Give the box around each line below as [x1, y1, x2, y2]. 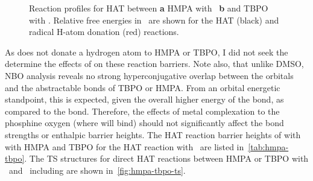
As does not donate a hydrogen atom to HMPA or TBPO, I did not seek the [5, 45, 288, 58]
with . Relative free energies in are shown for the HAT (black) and [29, 13, 279, 26]
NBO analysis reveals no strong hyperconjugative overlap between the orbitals [5, 69, 294, 81]
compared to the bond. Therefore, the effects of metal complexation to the [5, 104, 280, 117]
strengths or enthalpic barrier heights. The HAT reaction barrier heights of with [5, 128, 301, 141]
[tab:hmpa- [248, 140, 289, 153]
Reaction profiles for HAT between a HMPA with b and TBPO [29, 2, 268, 14]
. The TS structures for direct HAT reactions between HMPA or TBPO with [24, 152, 309, 165]
